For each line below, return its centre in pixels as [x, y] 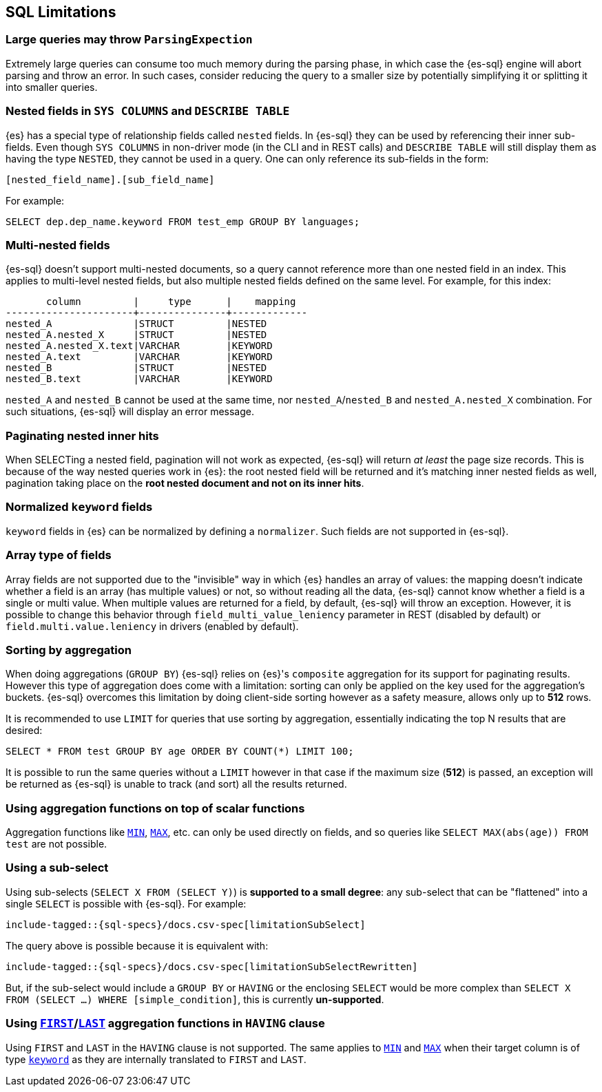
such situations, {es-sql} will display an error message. [130, 412]
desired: [24, 731]
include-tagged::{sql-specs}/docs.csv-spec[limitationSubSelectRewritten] [212, 966]
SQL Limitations [61, 12]
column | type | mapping [171, 302]
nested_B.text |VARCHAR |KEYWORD [139, 379]
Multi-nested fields [58, 245]
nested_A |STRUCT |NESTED [136, 324]
